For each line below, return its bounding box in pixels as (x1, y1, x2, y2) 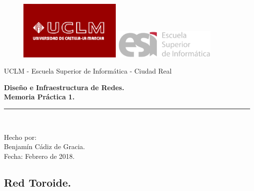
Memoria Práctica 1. (4, 92, 75, 102)
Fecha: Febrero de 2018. (4, 151, 75, 161)
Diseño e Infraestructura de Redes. (4, 82, 125, 92)
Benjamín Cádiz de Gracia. (4, 141, 85, 152)
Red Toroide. (4, 174, 71, 190)
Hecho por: (4, 132, 37, 142)
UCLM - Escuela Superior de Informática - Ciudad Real (4, 66, 172, 76)
